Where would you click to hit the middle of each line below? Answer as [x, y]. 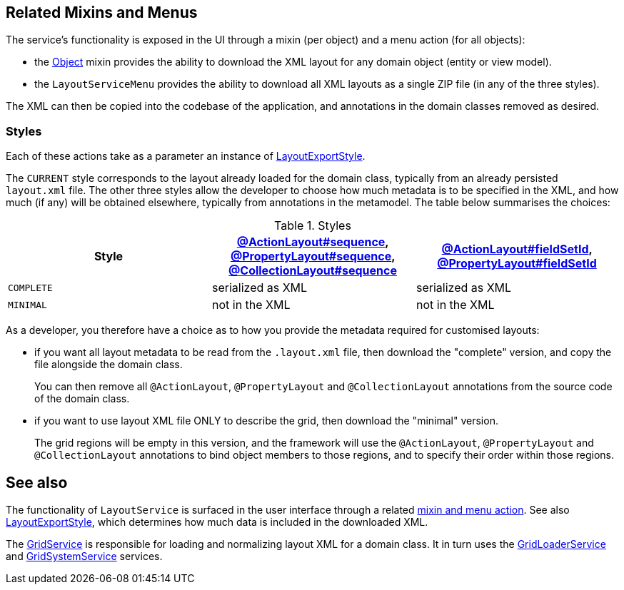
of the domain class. [82, 399]
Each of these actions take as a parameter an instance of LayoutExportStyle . [186, 156]
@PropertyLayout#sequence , [313, 256]
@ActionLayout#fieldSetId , [517, 249]
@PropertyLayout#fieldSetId [517, 264]
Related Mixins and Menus [102, 12]
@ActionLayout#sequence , [313, 242]
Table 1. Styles [313, 226]
